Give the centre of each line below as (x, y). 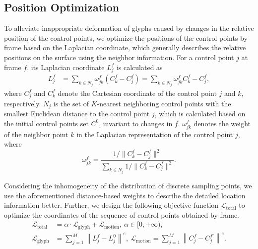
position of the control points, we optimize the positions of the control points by (126, 38)
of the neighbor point (36, 134)
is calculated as (139, 67)
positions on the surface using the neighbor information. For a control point (119, 57)
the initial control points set (46, 123)
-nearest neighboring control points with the (164, 103)
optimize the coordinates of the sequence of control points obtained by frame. (122, 214)
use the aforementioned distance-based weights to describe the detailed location (125, 195)
